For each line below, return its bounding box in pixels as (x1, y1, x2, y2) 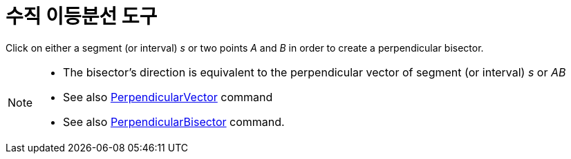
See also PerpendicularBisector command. (63, 114, 285, 129)
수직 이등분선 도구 (6, 5, 158, 28)
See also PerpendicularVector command (63, 89, 273, 104)
